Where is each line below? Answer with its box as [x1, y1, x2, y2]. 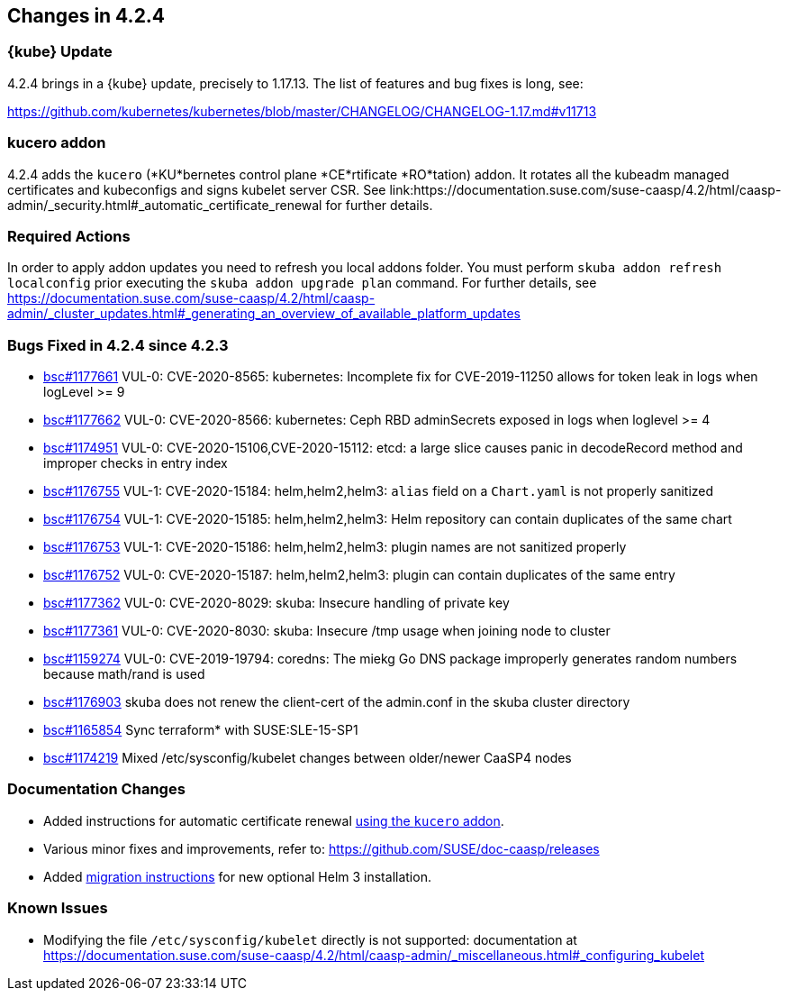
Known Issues [7, 899, 108, 918]
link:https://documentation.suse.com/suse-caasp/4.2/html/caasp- [389, 181, 782, 197]
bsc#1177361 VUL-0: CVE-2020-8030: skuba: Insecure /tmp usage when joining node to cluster [43, 623, 611, 639]
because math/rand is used [43, 666, 205, 682]
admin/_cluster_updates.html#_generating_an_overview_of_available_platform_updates [7, 306, 521, 322]
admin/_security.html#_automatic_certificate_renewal [7, 197, 322, 213]
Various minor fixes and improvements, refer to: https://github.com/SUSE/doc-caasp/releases [43, 840, 600, 856]
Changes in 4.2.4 [7, 5, 166, 27]
